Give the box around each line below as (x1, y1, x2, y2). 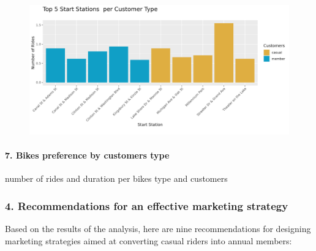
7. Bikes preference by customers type (5, 149, 170, 162)
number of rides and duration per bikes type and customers (5, 172, 228, 185)
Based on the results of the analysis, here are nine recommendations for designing (5, 222, 311, 235)
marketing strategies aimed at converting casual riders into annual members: (5, 234, 292, 247)
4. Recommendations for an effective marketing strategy (5, 198, 288, 213)
